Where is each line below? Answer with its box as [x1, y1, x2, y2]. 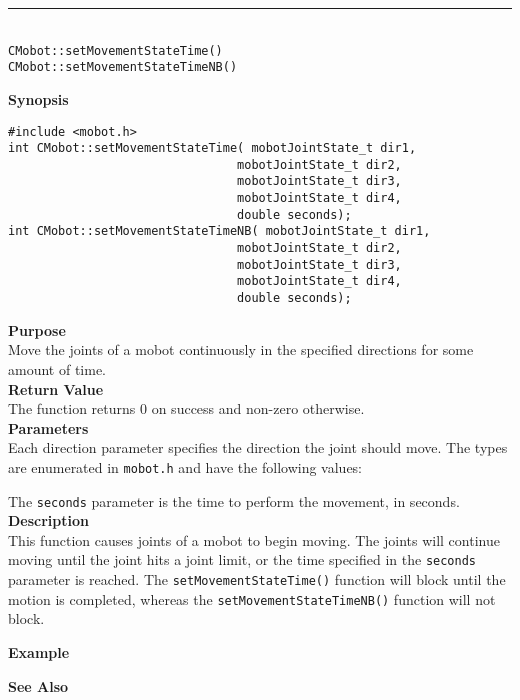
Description [8, 510, 90, 531]
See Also [8, 675, 69, 696]
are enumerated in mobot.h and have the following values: [8, 456, 363, 477]
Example [8, 641, 70, 662]
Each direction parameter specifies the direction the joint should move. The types [8, 437, 508, 458]
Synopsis [8, 88, 69, 109]
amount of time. [8, 358, 106, 379]
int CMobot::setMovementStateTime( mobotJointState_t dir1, [8, 141, 417, 156]
